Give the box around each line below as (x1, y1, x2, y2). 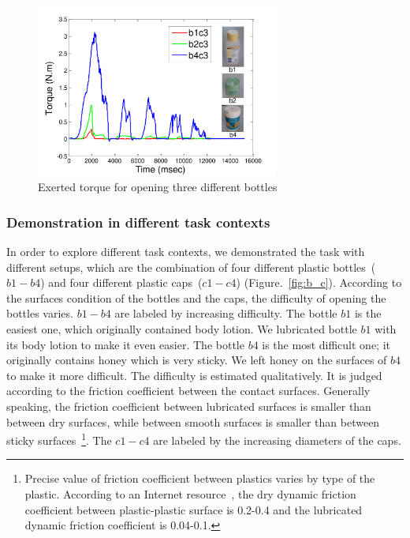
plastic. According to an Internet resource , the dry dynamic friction (24, 486, 356, 502)
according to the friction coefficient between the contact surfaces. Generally (6, 382, 371, 399)
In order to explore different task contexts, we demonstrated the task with (6, 243, 365, 260)
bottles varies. (6, 305, 73, 322)
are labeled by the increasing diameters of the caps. (153, 431, 401, 448)
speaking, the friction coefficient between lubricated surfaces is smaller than (6, 398, 371, 414)
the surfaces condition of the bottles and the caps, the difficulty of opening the (6, 289, 386, 306)
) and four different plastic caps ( (40, 274, 203, 291)
